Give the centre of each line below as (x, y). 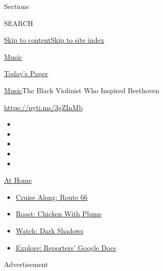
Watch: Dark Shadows (50, 230)
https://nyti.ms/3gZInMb (43, 107)
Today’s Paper (26, 73)
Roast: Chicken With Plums (59, 214)
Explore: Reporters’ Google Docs (66, 247)
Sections (16, 6)
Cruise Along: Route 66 (52, 197)
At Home (18, 180)
